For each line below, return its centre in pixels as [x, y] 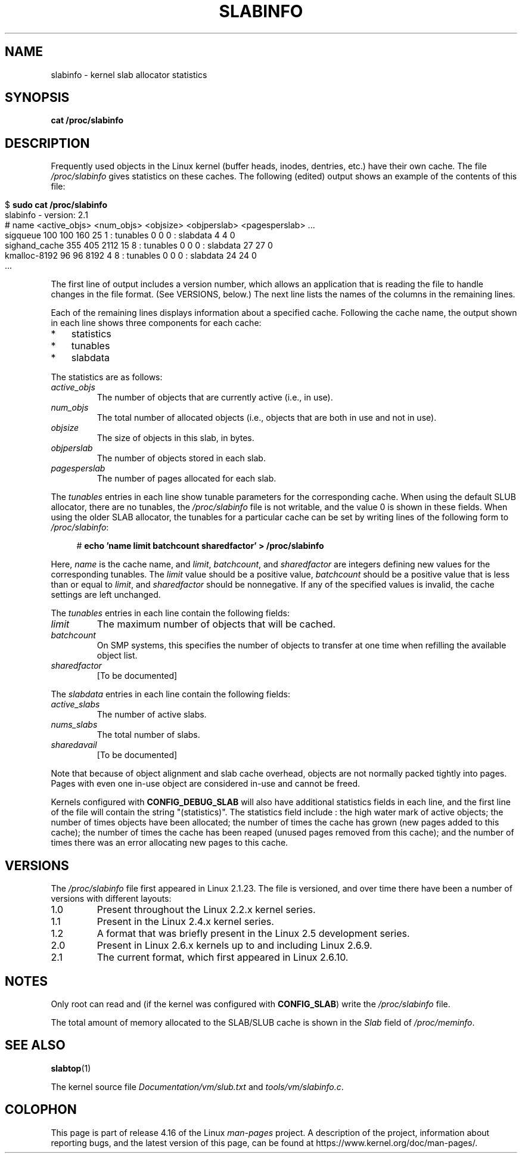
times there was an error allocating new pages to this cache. [170, 843]
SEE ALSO [35, 1045]
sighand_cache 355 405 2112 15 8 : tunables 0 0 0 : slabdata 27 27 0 [139, 246]
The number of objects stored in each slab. [181, 458]
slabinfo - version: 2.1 [46, 215]
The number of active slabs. [152, 715]
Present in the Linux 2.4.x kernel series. [185, 922]
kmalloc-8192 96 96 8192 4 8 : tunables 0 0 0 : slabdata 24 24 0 [131, 256]
